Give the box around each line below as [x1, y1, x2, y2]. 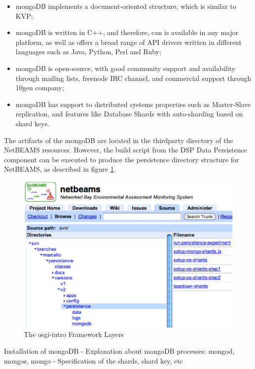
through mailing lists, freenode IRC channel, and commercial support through [15, 73, 252, 83]
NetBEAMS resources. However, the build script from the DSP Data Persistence [4, 145, 247, 155]
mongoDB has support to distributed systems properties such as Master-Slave [15, 99, 251, 109]
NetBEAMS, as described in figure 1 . [4, 164, 116, 174]
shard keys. [15, 118, 50, 128]
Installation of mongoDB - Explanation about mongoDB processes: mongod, [4, 345, 235, 356]
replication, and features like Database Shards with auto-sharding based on [15, 109, 243, 119]
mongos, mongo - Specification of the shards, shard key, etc [4, 355, 183, 366]
